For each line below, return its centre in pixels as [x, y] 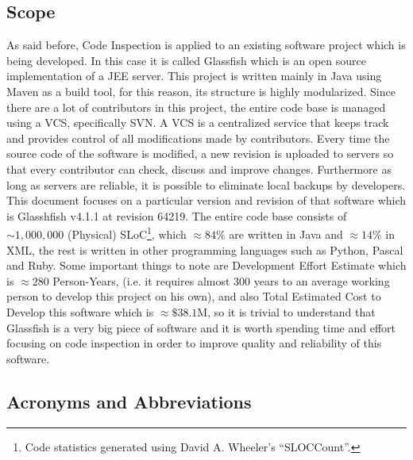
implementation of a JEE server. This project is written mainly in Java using [194, 76]
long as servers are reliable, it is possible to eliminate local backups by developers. [206, 184]
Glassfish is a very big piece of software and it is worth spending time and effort [201, 327]
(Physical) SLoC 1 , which [127, 233]
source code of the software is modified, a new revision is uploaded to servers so [200, 153]
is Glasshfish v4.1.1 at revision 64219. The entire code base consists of [177, 215]
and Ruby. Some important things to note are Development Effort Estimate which [206, 265]
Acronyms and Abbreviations [129, 401]
